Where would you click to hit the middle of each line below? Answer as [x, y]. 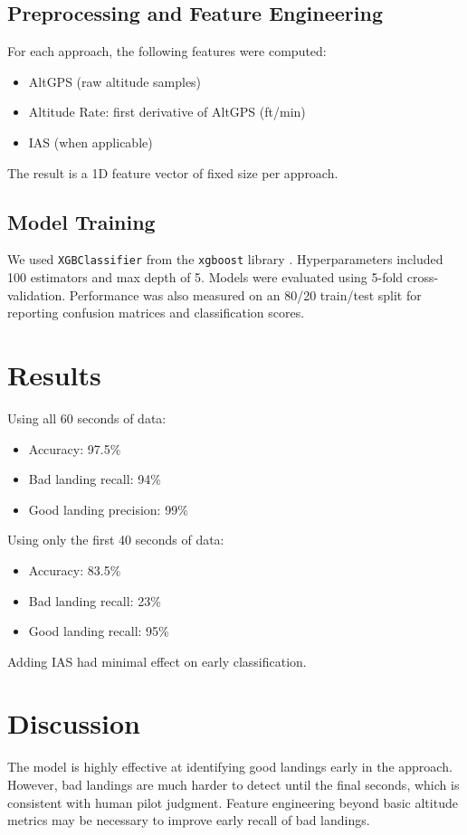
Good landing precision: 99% [108, 509]
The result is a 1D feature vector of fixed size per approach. [173, 172]
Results [54, 375]
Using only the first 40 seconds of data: [116, 540]
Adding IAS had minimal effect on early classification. [157, 661]
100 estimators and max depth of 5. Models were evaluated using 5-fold [205, 277]
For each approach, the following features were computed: [167, 51]
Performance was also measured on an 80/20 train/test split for [245, 294]
